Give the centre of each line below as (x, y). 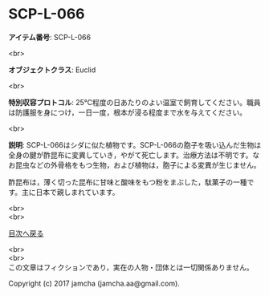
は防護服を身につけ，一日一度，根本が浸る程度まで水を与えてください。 (128, 112)
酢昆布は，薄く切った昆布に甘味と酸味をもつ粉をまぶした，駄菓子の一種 (128, 182)
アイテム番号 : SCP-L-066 (49, 37)
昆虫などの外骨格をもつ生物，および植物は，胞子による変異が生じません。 (138, 164)
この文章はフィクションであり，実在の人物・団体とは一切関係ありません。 (131, 267)
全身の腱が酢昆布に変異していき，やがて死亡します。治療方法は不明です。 (130, 155)
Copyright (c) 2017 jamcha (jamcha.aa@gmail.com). (94, 283)
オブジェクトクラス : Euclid (52, 70)
